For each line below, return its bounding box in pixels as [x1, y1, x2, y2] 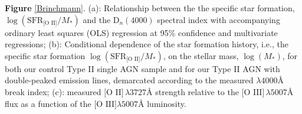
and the [83, 13, 111, 25]
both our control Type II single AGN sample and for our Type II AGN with [5, 62, 280, 74]
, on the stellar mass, [163, 49, 239, 61]
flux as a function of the [5, 97, 91, 109]
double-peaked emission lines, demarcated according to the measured [5, 74, 254, 86]
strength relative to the [155, 85, 239, 97]
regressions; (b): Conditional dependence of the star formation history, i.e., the [5, 38, 288, 50]
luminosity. [147, 97, 186, 109]
